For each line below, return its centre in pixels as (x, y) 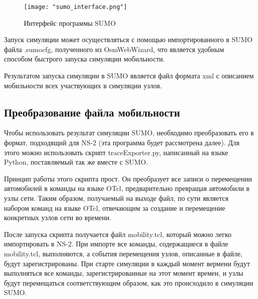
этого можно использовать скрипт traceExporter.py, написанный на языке (116, 152)
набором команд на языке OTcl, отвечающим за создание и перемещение (115, 208)
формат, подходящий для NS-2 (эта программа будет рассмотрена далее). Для (122, 143)
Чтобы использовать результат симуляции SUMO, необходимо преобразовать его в (129, 133)
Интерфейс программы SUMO (70, 23)
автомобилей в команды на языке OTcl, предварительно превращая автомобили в (127, 188)
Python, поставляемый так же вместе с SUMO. (76, 162)
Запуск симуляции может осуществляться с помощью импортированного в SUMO (128, 39)
